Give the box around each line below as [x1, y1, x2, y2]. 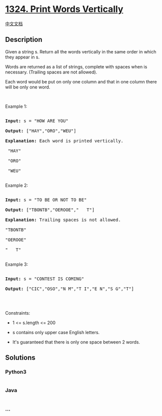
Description [5, 35, 42, 44]
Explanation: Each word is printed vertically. [5, 138, 124, 143]
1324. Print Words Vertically [5, 3, 124, 15]
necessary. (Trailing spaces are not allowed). [5, 69, 97, 75]
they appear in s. [5, 54, 40, 60]
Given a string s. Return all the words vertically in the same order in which [5, 48, 157, 54]
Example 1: [5, 103, 27, 109]
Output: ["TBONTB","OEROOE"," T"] [5, 207, 95, 213]
